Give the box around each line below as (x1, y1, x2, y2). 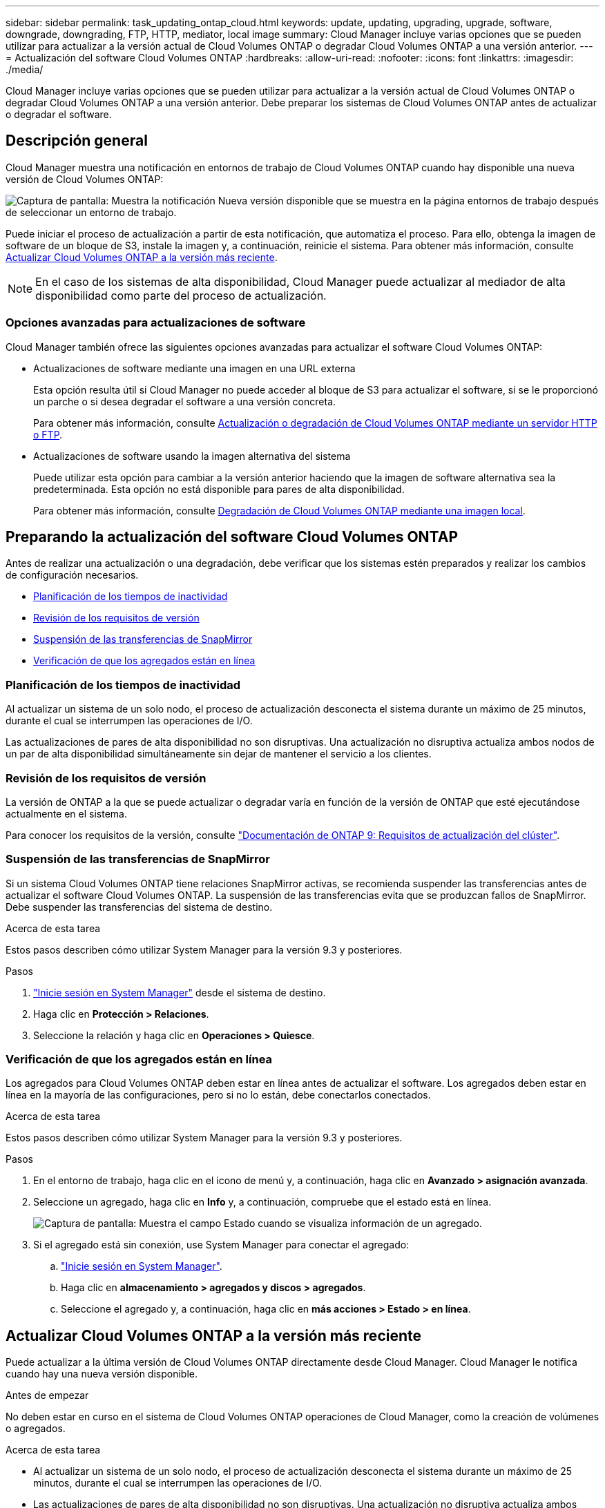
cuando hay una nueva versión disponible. (6, 1368, 198, 1380)
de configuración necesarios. (6, 569, 139, 581)
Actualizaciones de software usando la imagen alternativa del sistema (33, 449, 351, 462)
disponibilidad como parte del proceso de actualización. (35, 288, 327, 302)
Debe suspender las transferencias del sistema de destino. (6, 900, 273, 913)
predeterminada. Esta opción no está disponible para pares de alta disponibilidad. (33, 483, 405, 495)
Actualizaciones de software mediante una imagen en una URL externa (33, 362, 356, 374)
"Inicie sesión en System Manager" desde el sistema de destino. (33, 986, 326, 998)
